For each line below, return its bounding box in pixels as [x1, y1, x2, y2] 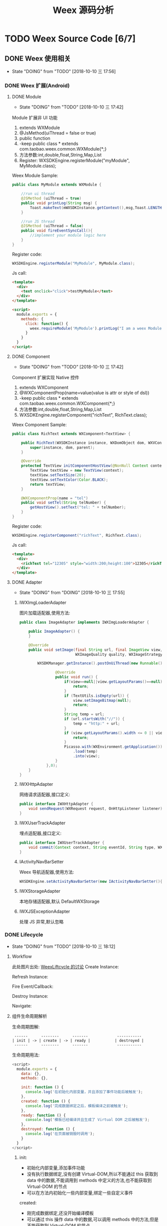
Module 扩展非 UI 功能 [11, 115, 58, 121]
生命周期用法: [11, 1051, 40, 1058]
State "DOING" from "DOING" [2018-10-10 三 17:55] [19, 590, 125, 596]
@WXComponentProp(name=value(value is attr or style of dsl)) [19, 390, 150, 396]
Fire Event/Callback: [11, 983, 53, 989]
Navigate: [11, 1002, 32, 1008]
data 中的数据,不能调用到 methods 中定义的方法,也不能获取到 [26, 1177, 152, 1183]
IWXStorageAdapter [19, 888, 61, 894]
